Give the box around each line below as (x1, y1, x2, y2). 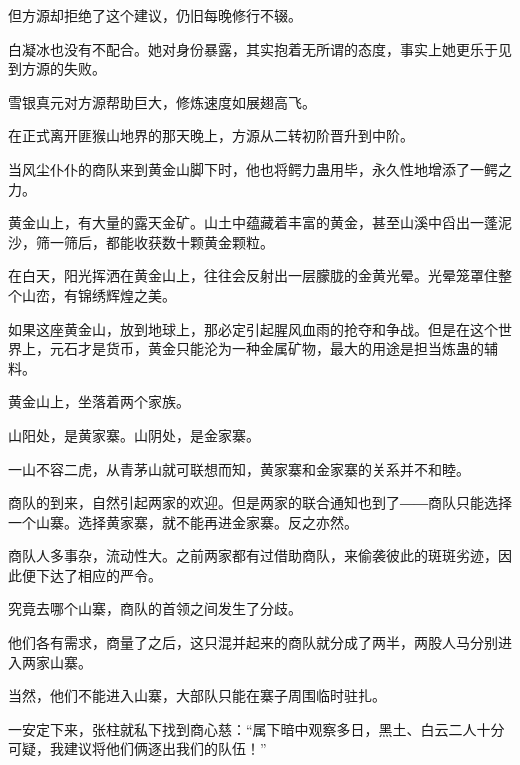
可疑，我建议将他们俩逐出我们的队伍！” (8, 738, 267, 759)
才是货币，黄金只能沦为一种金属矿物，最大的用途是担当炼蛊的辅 (77, 338, 498, 359)
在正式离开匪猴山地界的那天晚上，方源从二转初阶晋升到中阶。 (8, 125, 414, 146)
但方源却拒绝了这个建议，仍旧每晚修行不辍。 (8, 5, 302, 25)
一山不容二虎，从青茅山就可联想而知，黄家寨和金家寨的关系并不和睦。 (8, 458, 470, 479)
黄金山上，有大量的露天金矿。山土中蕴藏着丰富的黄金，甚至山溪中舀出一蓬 (8, 212, 498, 233)
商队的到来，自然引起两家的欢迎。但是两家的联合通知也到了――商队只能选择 (8, 492, 512, 513)
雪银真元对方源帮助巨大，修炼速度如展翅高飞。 (8, 91, 316, 112)
